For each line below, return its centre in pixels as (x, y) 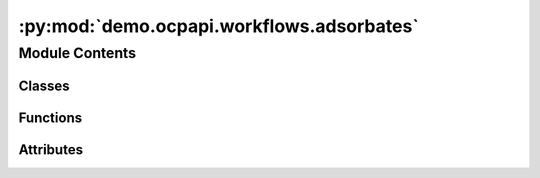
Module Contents (77, 53)
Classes (44, 85)
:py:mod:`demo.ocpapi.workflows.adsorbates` (218, 26)
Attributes (51, 149)
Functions (50, 117)
